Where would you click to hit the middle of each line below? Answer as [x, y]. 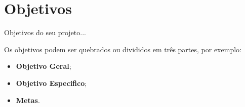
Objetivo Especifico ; [51, 83]
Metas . [28, 100]
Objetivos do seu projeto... [45, 32]
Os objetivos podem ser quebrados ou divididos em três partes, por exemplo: [123, 49]
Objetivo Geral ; [44, 66]
